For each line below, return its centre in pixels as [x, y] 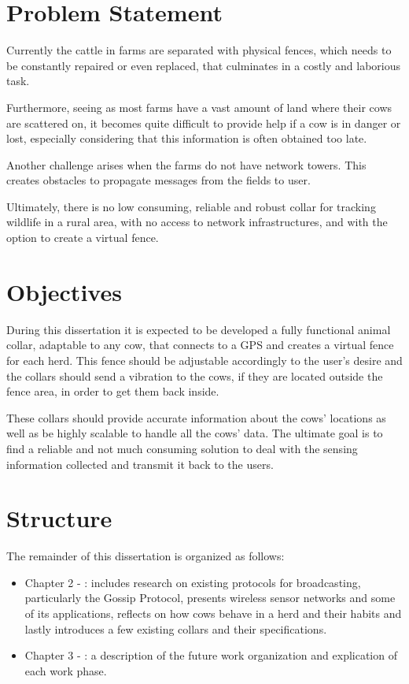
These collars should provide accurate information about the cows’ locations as [196, 417]
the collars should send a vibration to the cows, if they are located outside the [195, 375]
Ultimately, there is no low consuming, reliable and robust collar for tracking [191, 206]
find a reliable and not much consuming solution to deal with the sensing [182, 448]
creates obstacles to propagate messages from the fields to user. [158, 180]
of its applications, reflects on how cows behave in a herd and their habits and [213, 613]
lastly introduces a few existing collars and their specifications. [176, 628]
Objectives [64, 291]
